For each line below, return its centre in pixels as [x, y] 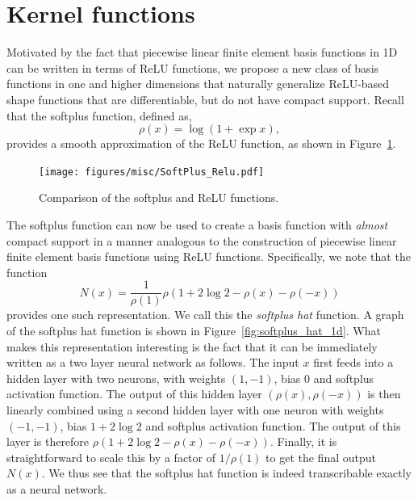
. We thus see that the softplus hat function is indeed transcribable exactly [227, 473]
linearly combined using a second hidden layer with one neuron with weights [195, 409]
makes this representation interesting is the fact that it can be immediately [192, 346]
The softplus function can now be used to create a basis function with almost [197, 224]
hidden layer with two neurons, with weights [116, 378]
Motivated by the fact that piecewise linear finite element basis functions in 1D [202, 52]
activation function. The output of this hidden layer [134, 394]
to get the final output [321, 457]
